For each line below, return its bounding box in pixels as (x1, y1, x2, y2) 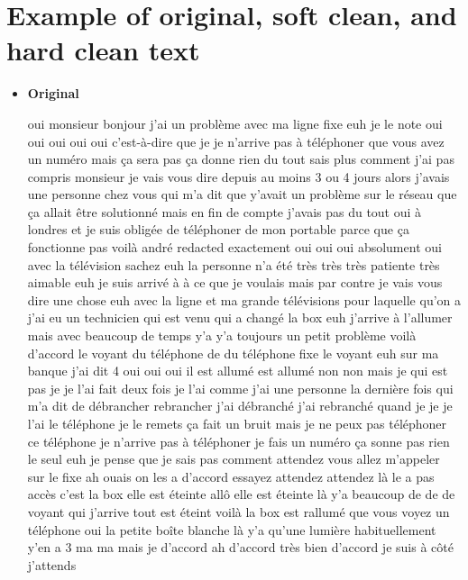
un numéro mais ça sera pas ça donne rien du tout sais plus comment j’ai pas (27, 150, 454, 168)
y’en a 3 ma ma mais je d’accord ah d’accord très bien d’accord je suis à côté (27, 538, 454, 557)
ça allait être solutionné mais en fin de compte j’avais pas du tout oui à (27, 202, 422, 221)
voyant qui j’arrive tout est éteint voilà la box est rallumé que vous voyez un (27, 502, 450, 521)
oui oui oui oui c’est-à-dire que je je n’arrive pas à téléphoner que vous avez (27, 131, 445, 150)
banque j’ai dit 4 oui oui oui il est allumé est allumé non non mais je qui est (27, 361, 448, 380)
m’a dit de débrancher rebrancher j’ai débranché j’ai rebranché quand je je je (27, 396, 453, 415)
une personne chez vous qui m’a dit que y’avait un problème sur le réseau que (27, 185, 457, 204)
